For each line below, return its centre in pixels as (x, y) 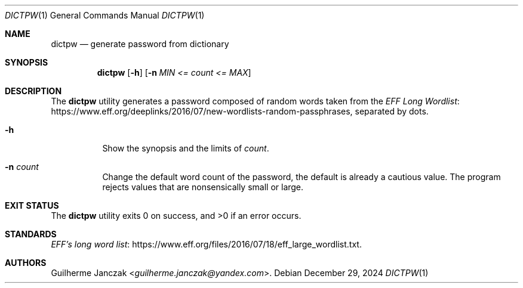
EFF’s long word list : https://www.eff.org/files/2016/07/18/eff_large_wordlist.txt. (206, 244)
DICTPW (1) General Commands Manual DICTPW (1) (105, 15)
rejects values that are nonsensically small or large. (203, 187)
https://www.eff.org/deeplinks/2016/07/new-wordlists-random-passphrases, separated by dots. (240, 111)
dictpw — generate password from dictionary (140, 44)
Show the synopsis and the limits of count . (186, 148)
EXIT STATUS (32, 205)
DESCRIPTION (33, 91)
